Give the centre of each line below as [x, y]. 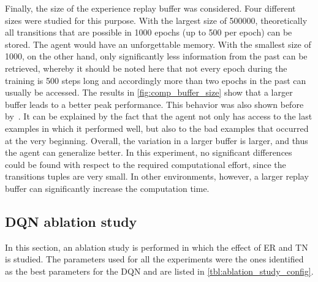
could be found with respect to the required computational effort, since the [146, 164]
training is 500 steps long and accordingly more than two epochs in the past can [156, 80]
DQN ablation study [71, 221]
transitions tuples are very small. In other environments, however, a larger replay [157, 176]
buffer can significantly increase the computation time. [107, 188]
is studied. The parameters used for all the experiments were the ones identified [154, 259]
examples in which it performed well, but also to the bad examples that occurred [157, 128]
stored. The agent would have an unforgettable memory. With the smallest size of [158, 44]
